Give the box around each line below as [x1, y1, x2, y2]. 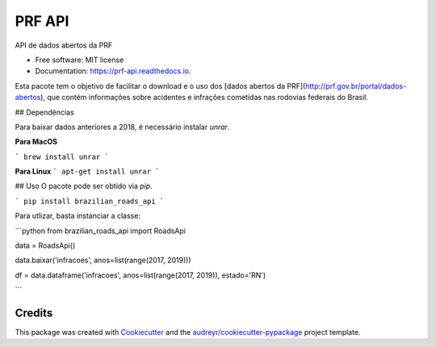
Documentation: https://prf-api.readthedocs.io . [35, 66, 191, 76]
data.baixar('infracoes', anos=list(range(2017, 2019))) [15, 255, 191, 265]
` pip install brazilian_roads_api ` [15, 196, 165, 206]
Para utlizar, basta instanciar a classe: [15, 211, 141, 221]
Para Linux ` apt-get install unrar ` [15, 166, 160, 177]
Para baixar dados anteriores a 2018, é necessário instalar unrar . [15, 122, 230, 132]
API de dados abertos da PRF [15, 40, 113, 50]
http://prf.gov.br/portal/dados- [305, 81, 407, 90]
